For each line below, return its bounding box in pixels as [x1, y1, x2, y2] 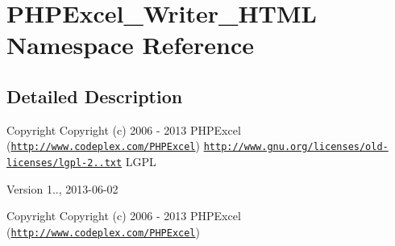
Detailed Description [6, 83, 183, 108]
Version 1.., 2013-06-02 [6, 180, 118, 197]
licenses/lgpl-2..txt [6, 157, 123, 169]
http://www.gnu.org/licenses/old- [203, 141, 389, 153]
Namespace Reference [6, 28, 254, 61]
